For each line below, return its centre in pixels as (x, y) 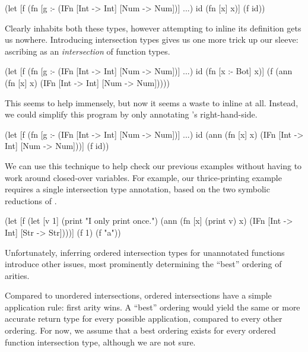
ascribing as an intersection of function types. (88, 51)
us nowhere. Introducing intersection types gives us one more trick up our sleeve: (152, 39)
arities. (17, 275)
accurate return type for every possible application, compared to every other (144, 318)
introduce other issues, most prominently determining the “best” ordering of (143, 264)
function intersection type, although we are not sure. (100, 342)
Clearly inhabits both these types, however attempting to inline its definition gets (153, 28)
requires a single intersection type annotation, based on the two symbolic (137, 189)
